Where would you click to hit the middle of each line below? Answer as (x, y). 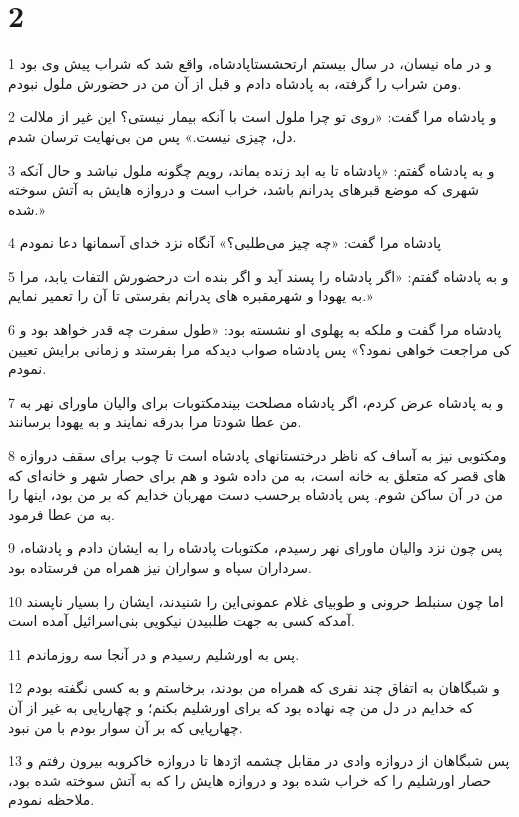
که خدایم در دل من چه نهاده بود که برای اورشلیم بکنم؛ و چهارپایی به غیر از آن (241, 706)
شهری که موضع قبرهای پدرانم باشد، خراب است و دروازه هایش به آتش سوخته (243, 189)
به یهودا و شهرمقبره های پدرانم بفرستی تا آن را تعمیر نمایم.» (190, 295)
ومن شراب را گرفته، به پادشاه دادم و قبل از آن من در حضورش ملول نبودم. (235, 82)
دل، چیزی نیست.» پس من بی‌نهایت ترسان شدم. (152, 135)
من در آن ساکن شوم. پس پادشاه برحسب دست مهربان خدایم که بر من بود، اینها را (255, 494)
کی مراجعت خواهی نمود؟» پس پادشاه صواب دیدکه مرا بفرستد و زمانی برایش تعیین (260, 348)
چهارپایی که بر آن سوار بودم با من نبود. (125, 726)
